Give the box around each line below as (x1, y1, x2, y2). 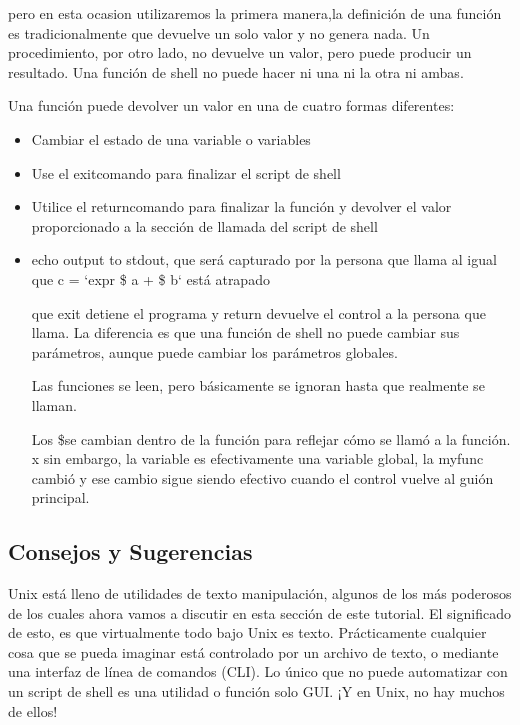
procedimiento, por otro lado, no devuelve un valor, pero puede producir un (8, 42, 472, 63)
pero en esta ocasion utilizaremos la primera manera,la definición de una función (8, 3, 502, 23)
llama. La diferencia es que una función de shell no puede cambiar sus (31, 322, 460, 343)
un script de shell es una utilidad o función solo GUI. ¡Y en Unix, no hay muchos (8, 681, 505, 702)
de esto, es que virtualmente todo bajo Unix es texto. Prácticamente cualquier (8, 622, 487, 643)
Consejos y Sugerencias (8, 536, 253, 567)
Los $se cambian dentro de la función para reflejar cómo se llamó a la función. (31, 428, 511, 449)
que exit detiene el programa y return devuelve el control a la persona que (31, 302, 486, 323)
